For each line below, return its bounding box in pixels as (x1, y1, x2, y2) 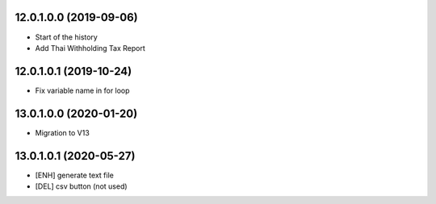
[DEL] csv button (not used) (35, 181, 128, 191)
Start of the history (35, 32, 99, 42)
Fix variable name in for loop (35, 85, 130, 95)
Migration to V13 (35, 127, 90, 137)
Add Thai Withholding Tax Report (35, 43, 145, 52)
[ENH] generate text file (35, 170, 115, 180)
